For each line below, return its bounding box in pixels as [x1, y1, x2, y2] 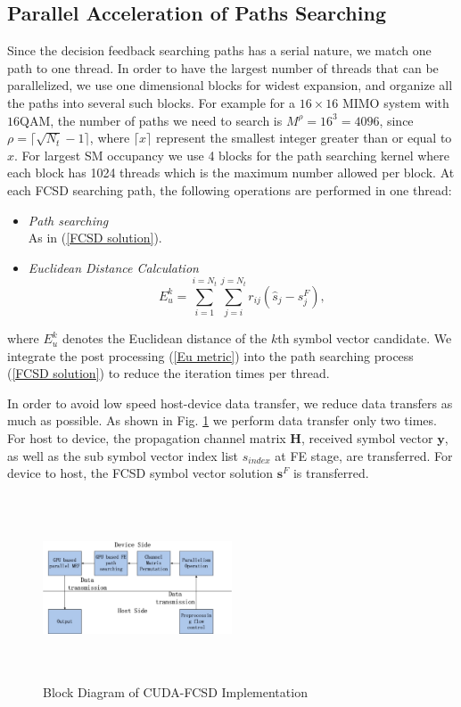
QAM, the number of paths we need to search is [20, 111, 283, 129]
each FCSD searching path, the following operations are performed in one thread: [7, 180, 452, 199]
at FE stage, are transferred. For [275, 446, 453, 464]
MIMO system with [342, 93, 449, 111]
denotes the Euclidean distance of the [62, 329, 268, 348]
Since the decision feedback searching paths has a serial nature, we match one [7, 41, 432, 60]
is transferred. [292, 464, 369, 482]
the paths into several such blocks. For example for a [7, 93, 295, 111]
